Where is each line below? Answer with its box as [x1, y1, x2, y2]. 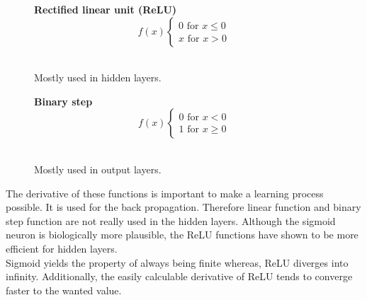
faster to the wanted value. [6, 282, 122, 297]
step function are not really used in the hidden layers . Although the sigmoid [6, 213, 336, 228]
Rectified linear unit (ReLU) [34, 2, 177, 16]
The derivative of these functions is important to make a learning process [6, 185, 324, 200]
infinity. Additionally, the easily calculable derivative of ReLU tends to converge [6, 269, 353, 284]
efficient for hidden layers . [6, 241, 118, 255]
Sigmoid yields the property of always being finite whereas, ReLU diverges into [6, 255, 349, 270]
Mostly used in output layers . [34, 161, 162, 176]
